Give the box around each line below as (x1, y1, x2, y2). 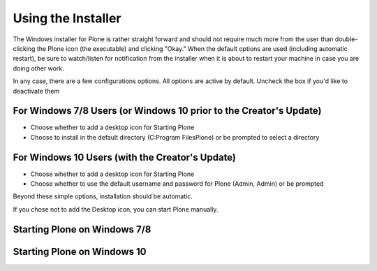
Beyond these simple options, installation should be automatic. (13, 192, 193, 200)
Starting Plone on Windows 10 (13, 245, 147, 258)
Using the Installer (13, 10, 121, 26)
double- (334, 35, 358, 43)
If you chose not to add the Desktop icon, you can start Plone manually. (13, 205, 219, 213)
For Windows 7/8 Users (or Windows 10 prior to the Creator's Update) (13, 105, 322, 117)
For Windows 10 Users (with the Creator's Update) (13, 151, 237, 163)
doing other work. (13, 64, 64, 73)
